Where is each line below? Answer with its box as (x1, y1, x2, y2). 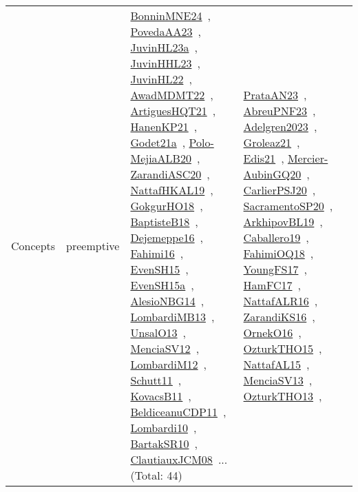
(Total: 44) (130, 467, 182, 483)
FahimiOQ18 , (243, 245, 314, 261)
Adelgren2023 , (243, 119, 317, 134)
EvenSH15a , (130, 277, 194, 293)
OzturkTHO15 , (243, 340, 322, 356)
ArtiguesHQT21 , (130, 103, 216, 119)
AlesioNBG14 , (130, 293, 204, 309)
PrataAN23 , (243, 87, 307, 103)
